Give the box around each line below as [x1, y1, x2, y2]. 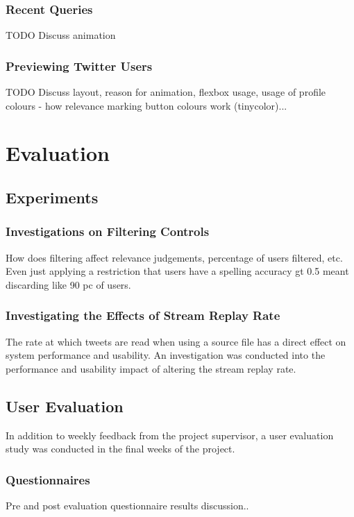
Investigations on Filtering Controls [6, 223, 210, 240]
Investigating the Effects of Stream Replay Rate [6, 307, 280, 324]
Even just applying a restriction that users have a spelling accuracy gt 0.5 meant [6, 264, 349, 278]
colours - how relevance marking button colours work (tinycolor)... [6, 98, 287, 112]
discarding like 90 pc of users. [6, 277, 131, 291]
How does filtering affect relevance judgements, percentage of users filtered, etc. [6, 250, 343, 264]
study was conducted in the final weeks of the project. [6, 441, 235, 456]
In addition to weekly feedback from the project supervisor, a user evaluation [6, 427, 334, 442]
